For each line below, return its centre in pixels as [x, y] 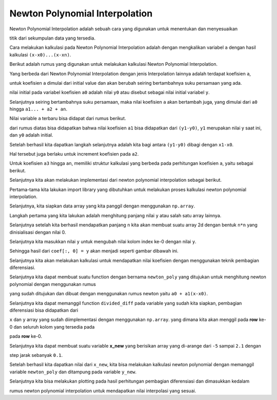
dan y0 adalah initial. [31, 135]
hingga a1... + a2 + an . [38, 109]
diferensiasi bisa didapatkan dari [44, 310]
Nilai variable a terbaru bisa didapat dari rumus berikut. [68, 119]
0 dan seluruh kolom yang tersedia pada [52, 327]
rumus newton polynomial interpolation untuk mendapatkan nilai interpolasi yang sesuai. [103, 391]
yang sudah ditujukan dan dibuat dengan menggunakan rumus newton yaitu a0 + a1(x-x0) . [109, 294]
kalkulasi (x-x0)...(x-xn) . [40, 54]
